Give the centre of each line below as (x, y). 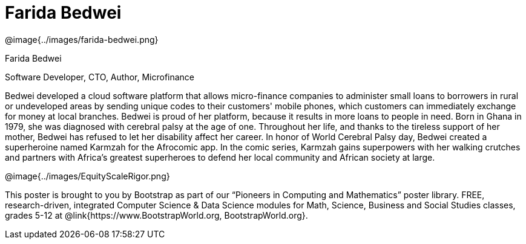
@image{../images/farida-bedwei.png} (82, 39)
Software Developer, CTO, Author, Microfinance (100, 77)
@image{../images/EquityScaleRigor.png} (87, 176)
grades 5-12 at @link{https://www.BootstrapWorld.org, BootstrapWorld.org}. (156, 215)
